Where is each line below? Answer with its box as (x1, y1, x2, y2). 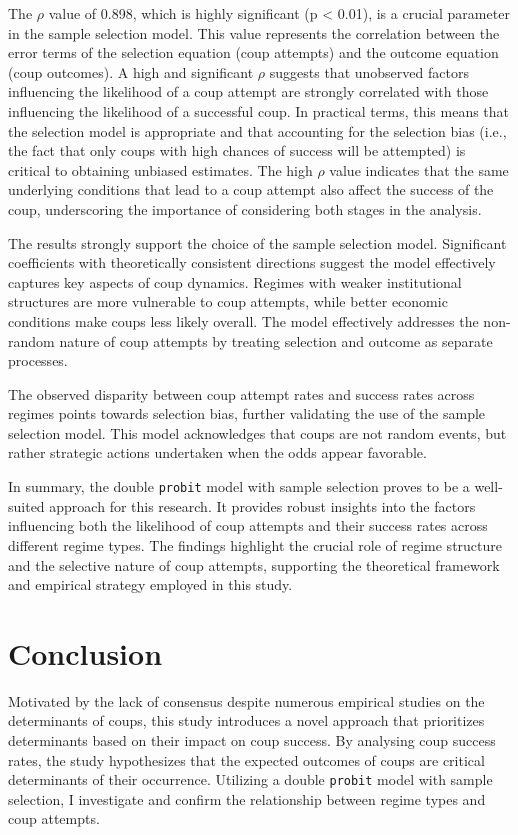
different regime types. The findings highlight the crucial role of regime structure (8, 534, 503, 555)
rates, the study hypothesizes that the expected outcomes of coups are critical (8, 749, 485, 770)
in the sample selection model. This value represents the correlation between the (8, 22, 500, 43)
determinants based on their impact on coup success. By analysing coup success (8, 730, 496, 750)
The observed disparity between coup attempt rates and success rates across (8, 383, 475, 404)
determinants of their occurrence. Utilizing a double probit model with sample (8, 769, 493, 790)
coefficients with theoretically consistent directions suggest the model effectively (8, 252, 496, 273)
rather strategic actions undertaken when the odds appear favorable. (8, 442, 427, 463)
